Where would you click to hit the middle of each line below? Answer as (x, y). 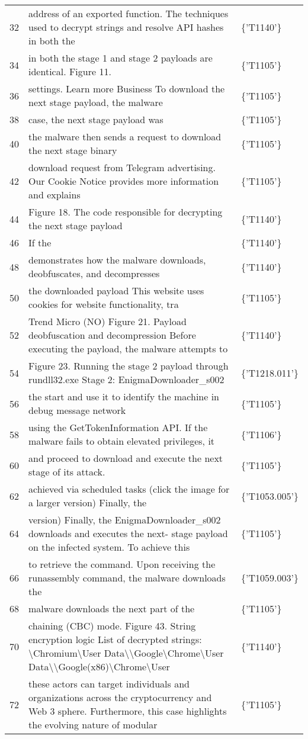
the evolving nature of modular (93, 724)
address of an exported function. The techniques (129, 13)
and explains (54, 195)
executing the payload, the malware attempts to (128, 348)
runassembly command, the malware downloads (127, 578)
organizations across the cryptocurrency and (120, 697)
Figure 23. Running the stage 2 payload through (129, 366)
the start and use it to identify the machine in (124, 396)
